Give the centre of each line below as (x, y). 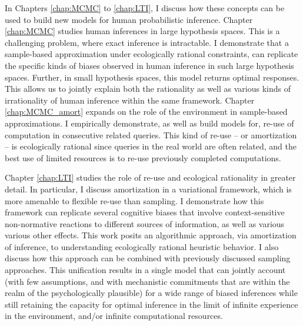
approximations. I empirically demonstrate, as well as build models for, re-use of (149, 123)
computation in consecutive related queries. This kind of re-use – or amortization (151, 134)
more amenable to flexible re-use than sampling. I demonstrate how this (134, 200)
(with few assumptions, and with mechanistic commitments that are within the (147, 281)
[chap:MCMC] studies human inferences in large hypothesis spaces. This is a (142, 31)
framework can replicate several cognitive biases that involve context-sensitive (145, 212)
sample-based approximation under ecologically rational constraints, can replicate (151, 54)
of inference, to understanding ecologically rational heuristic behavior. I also (142, 246)
